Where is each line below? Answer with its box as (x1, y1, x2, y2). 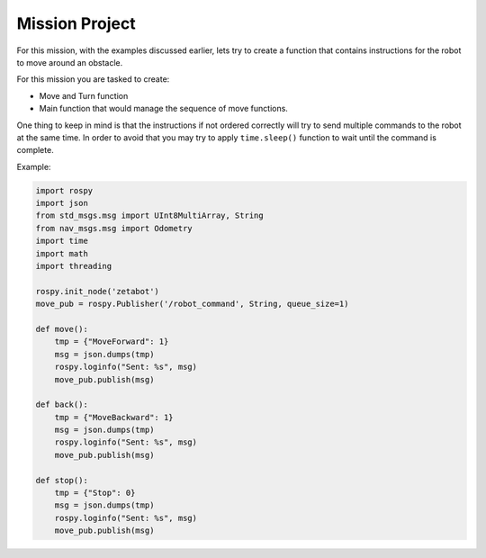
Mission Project (16, 13, 136, 33)
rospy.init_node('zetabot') (35, 286, 159, 296)
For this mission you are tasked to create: (16, 74, 170, 85)
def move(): (35, 324, 89, 334)
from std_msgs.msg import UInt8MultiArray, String (35, 211, 265, 220)
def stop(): (35, 475, 89, 485)
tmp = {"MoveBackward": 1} (54, 412, 175, 422)
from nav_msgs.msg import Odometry (35, 223, 193, 233)
